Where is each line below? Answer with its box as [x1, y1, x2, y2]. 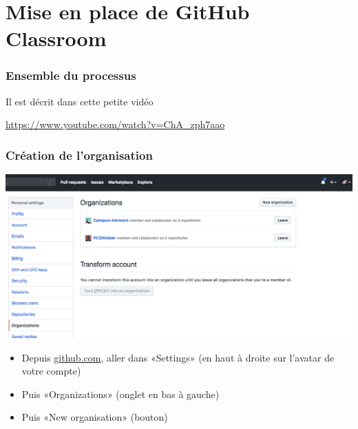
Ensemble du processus [6, 67, 136, 84]
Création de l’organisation [6, 146, 153, 163]
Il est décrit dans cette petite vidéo [6, 94, 154, 108]
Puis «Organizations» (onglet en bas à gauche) [21, 386, 220, 401]
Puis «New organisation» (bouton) [21, 410, 168, 424]
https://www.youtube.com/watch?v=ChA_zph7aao [6, 117, 225, 132]
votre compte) [21, 364, 81, 378]
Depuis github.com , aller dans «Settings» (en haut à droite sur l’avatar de [21, 350, 335, 364]
